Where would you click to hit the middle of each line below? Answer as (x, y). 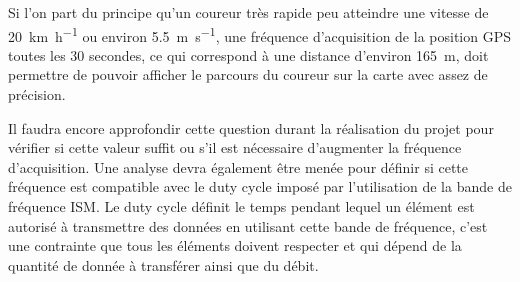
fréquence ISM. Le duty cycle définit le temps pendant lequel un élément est (241, 206)
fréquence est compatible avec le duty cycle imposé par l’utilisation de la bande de (260, 186)
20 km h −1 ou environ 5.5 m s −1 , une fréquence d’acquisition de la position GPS (259, 34)
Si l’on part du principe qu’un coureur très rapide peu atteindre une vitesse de (248, 12)
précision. (37, 94)
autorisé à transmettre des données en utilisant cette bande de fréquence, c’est (248, 225)
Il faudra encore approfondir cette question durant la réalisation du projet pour (251, 127)
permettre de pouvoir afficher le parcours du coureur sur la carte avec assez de (248, 74)
